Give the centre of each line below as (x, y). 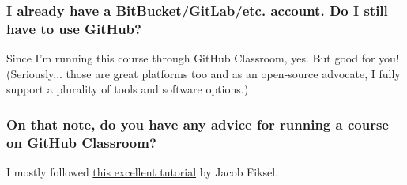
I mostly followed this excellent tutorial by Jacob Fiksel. (143, 172)
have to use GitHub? (74, 28)
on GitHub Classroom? (81, 142)
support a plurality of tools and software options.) (128, 89)
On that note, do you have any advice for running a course (198, 124)
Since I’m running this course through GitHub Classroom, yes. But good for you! (203, 58)
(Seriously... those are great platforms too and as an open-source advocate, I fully (203, 73)
